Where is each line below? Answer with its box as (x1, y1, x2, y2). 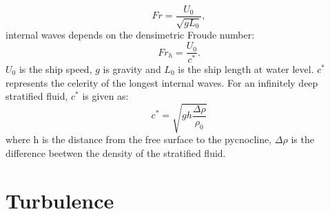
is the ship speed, (19, 61, 92, 76)
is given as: (82, 89, 129, 103)
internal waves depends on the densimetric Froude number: (6, 28, 255, 42)
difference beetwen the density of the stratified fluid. (6, 145, 226, 160)
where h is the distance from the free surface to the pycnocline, (6, 132, 272, 147)
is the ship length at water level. (178, 61, 314, 76)
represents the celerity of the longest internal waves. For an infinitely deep (6, 75, 318, 89)
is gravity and (103, 61, 161, 76)
